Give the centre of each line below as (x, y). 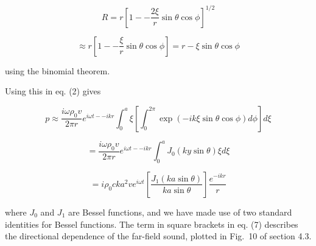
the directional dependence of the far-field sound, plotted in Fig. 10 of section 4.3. (158, 236)
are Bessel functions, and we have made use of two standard (180, 212)
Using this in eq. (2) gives (53, 91)
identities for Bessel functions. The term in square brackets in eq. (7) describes (152, 224)
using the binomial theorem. (58, 70)
